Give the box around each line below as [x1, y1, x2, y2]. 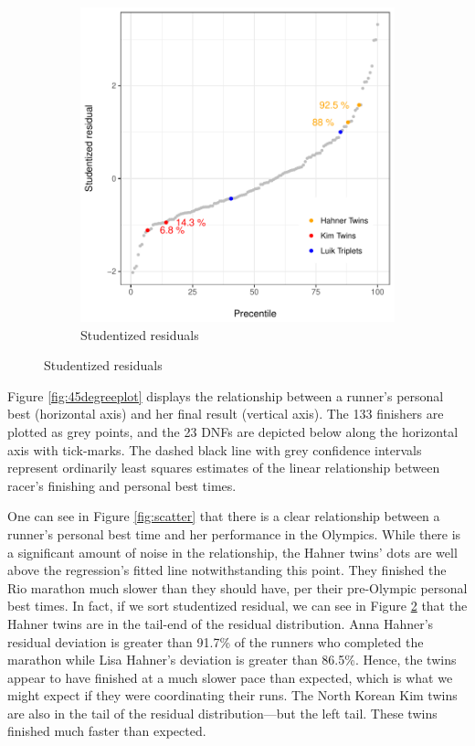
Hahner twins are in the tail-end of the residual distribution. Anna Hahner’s [7, 613, 434, 633]
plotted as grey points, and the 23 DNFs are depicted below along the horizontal [7, 421, 459, 441]
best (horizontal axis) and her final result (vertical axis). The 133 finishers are [7, 404, 444, 423]
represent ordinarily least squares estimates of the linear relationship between [7, 458, 440, 477]
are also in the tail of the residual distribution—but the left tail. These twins [7, 703, 438, 722]
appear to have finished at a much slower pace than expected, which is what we [7, 667, 453, 687]
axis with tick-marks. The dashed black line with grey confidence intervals [7, 440, 422, 459]
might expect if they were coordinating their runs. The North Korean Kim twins [7, 686, 458, 705]
